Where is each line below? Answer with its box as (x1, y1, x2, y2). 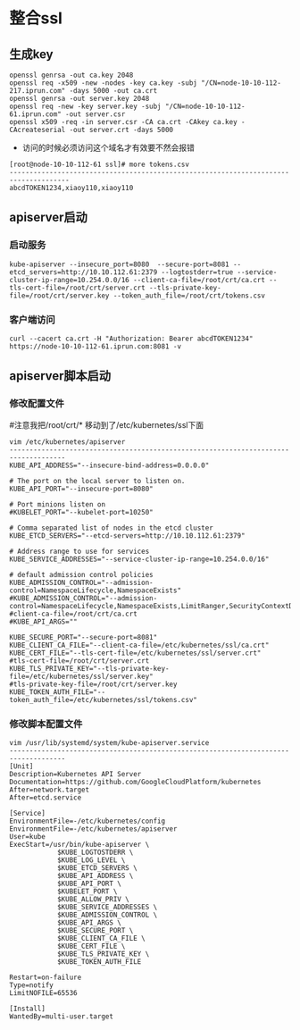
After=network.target (9, 785, 90, 794)
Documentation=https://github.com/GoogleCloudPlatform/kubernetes (9, 777, 262, 786)
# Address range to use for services (9, 547, 150, 556)
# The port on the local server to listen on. (9, 476, 186, 485)
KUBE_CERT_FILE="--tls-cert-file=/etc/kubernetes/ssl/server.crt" (9, 649, 262, 657)
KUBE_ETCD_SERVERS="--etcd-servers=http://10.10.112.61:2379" (9, 531, 246, 540)
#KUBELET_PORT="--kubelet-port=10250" (9, 507, 154, 516)
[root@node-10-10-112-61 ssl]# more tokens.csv (9, 160, 190, 169)
